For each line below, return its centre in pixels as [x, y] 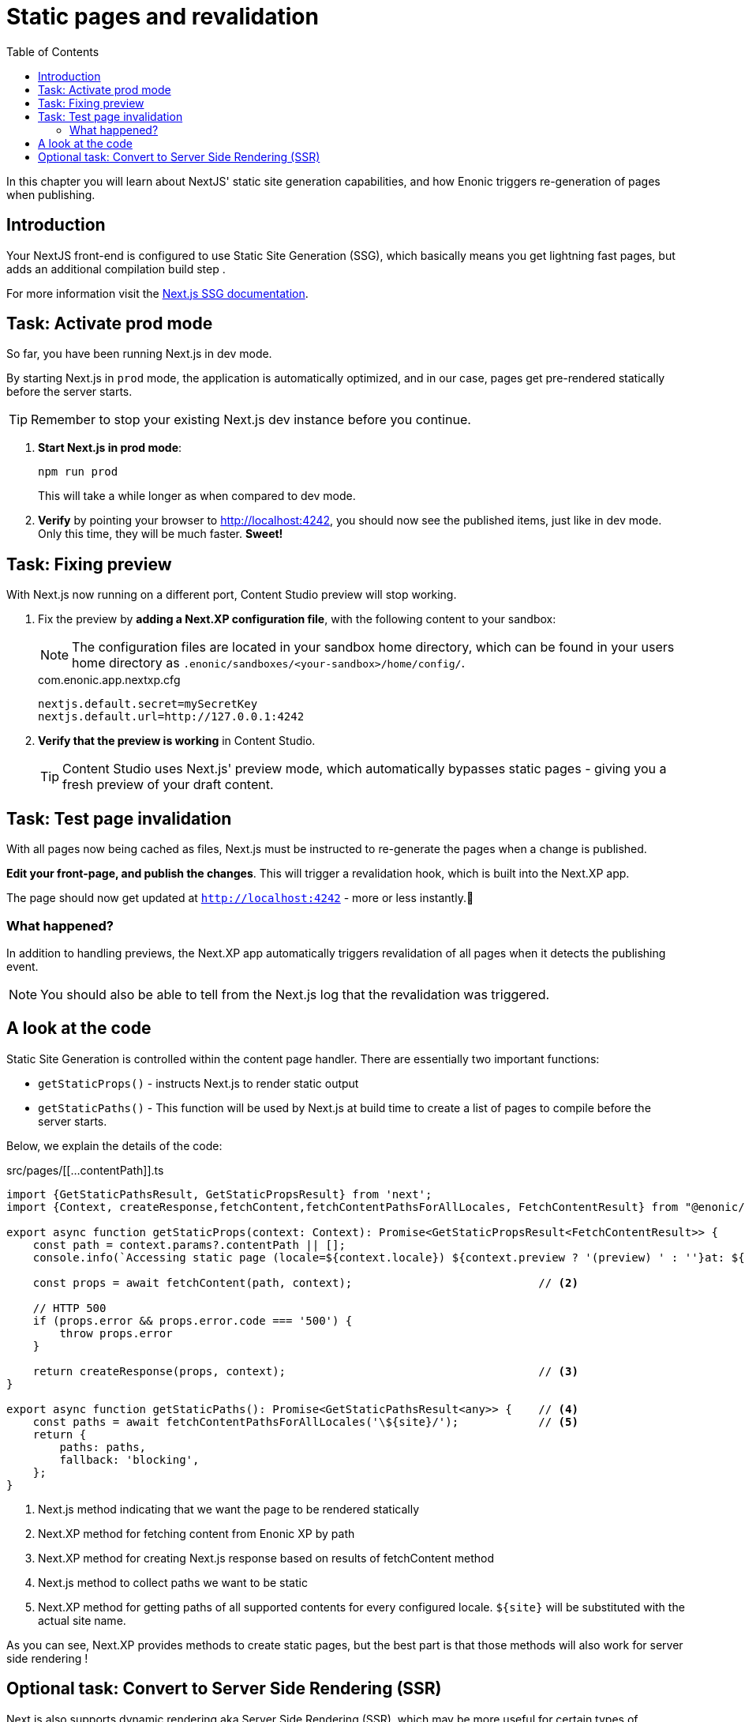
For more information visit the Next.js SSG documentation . [157, 293]
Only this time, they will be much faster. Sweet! [161, 534]
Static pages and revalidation [163, 17]
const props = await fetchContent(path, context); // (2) [305, 1282]
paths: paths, [103, 1447]
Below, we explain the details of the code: [114, 1145]
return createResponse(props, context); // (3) [305, 1371]
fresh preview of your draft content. [168, 785]
